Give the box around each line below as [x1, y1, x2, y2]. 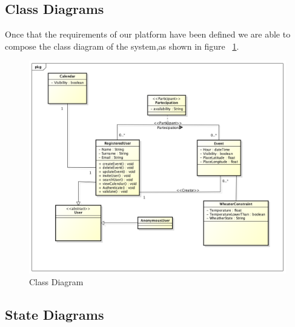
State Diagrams [5, 305, 104, 324]
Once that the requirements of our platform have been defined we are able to [5, 28, 291, 41]
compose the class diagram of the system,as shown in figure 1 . [5, 39, 239, 52]
